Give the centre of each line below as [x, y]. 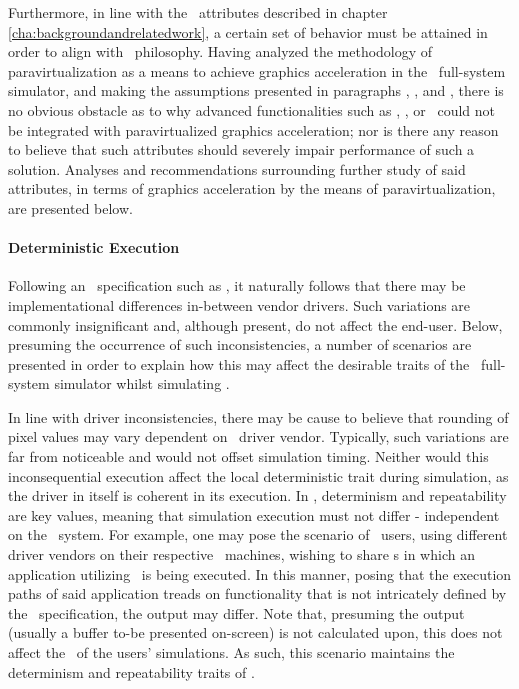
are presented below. [70, 207]
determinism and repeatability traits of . [131, 671]
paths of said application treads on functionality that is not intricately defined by [257, 593]
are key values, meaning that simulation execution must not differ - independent [254, 514]
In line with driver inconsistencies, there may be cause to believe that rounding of [258, 416]
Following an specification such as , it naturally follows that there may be [237, 285]
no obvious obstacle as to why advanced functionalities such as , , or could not [251, 109]
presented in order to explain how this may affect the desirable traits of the [239, 363]
